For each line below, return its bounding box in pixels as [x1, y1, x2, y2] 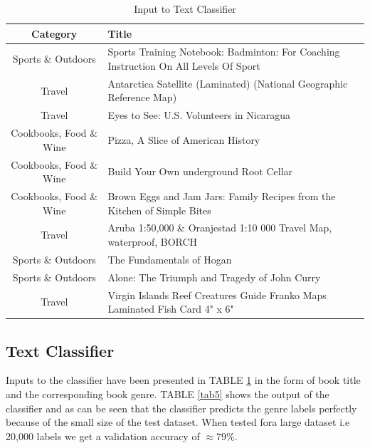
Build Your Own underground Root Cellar [107, 164, 293, 179]
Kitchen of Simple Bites [107, 202, 211, 217]
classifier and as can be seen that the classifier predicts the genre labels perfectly [6, 400, 357, 415]
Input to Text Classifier [134, 1, 236, 16]
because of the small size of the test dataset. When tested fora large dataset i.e [6, 415, 350, 429]
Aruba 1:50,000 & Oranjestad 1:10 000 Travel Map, [107, 220, 332, 235]
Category [31, 26, 78, 41]
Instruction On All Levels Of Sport [107, 58, 260, 73]
